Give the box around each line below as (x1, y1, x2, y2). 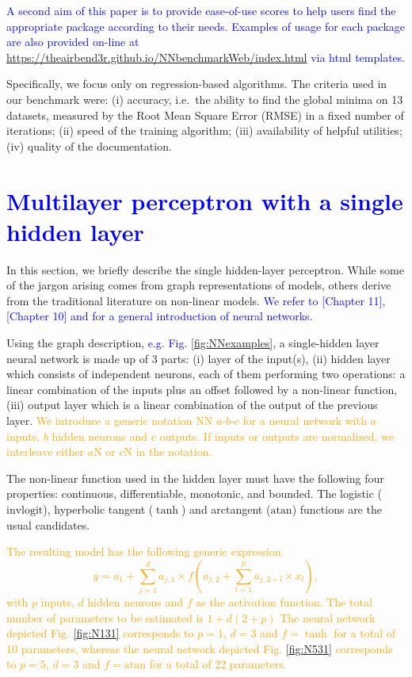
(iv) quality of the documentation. (6, 137, 172, 154)
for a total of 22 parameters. (149, 656, 287, 672)
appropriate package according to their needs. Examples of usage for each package (6, 17, 406, 34)
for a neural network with (242, 412, 367, 428)
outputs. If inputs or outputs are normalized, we (159, 427, 395, 444)
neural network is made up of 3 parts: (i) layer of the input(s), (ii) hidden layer (6, 350, 391, 366)
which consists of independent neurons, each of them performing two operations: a (6, 365, 406, 382)
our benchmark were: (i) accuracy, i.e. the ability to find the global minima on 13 (6, 90, 403, 107)
